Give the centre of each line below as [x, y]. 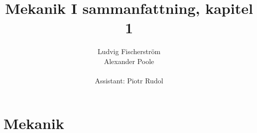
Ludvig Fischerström [129, 51]
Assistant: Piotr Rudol [129, 81]
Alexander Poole [129, 61]
